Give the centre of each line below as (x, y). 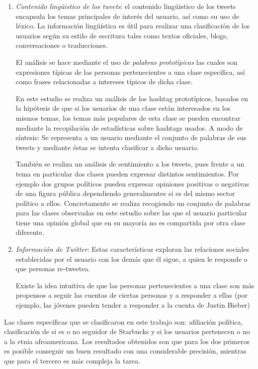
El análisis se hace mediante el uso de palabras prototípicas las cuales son (127, 62)
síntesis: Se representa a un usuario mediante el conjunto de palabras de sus (131, 137)
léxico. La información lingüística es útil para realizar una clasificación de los (133, 26)
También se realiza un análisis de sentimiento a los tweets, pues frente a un (130, 164)
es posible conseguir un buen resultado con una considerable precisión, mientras (125, 351)
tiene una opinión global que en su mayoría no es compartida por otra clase (130, 222)
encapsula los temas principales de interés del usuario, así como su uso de (127, 16)
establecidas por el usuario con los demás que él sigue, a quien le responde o (131, 259)
